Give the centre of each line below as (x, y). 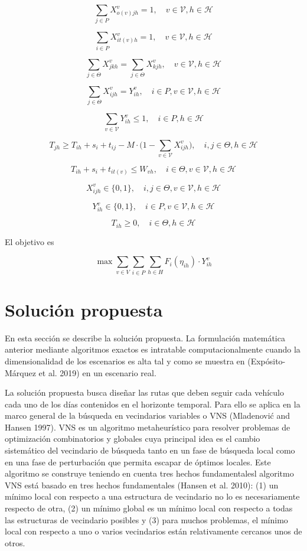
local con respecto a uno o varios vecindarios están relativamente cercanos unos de (153, 531)
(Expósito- (267, 361)
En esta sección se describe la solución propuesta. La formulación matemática (145, 338)
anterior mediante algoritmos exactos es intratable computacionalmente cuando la (153, 349)
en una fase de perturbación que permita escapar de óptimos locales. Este (138, 462)
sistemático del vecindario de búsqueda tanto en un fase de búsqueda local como (150, 450)
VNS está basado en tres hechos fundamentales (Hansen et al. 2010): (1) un (142, 485)
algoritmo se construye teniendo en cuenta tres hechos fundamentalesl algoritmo (149, 473)
